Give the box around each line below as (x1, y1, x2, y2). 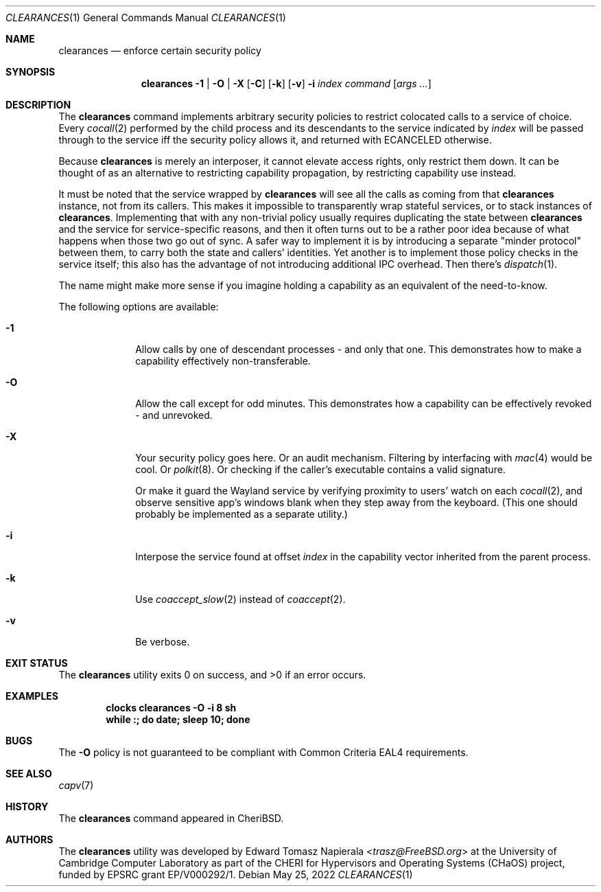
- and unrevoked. (135, 409, 213, 421)
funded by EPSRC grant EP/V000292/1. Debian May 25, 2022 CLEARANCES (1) (58, 869, 413, 880)
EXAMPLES (5, 690, 58, 702)
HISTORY (5, 801, 49, 812)
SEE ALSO (5, 768, 52, 779)
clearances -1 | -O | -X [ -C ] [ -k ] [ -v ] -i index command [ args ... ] (141, 78, 432, 89)
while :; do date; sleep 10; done (106, 713, 250, 725)
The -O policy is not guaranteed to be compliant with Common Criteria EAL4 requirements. (58, 746, 469, 758)
